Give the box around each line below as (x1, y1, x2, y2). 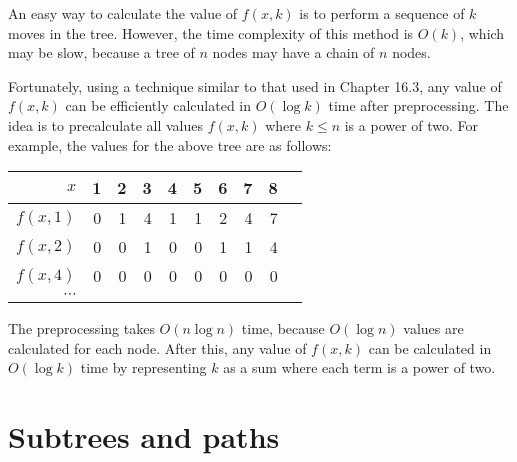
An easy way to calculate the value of (8, 3, 238, 23)
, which (460, 22, 505, 43)
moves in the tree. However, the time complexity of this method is (8, 22, 414, 43)
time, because (241, 318, 325, 339)
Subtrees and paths (8, 416, 280, 457)
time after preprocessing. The (328, 95, 509, 116)
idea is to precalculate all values (8, 114, 204, 135)
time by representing (80, 357, 207, 378)
